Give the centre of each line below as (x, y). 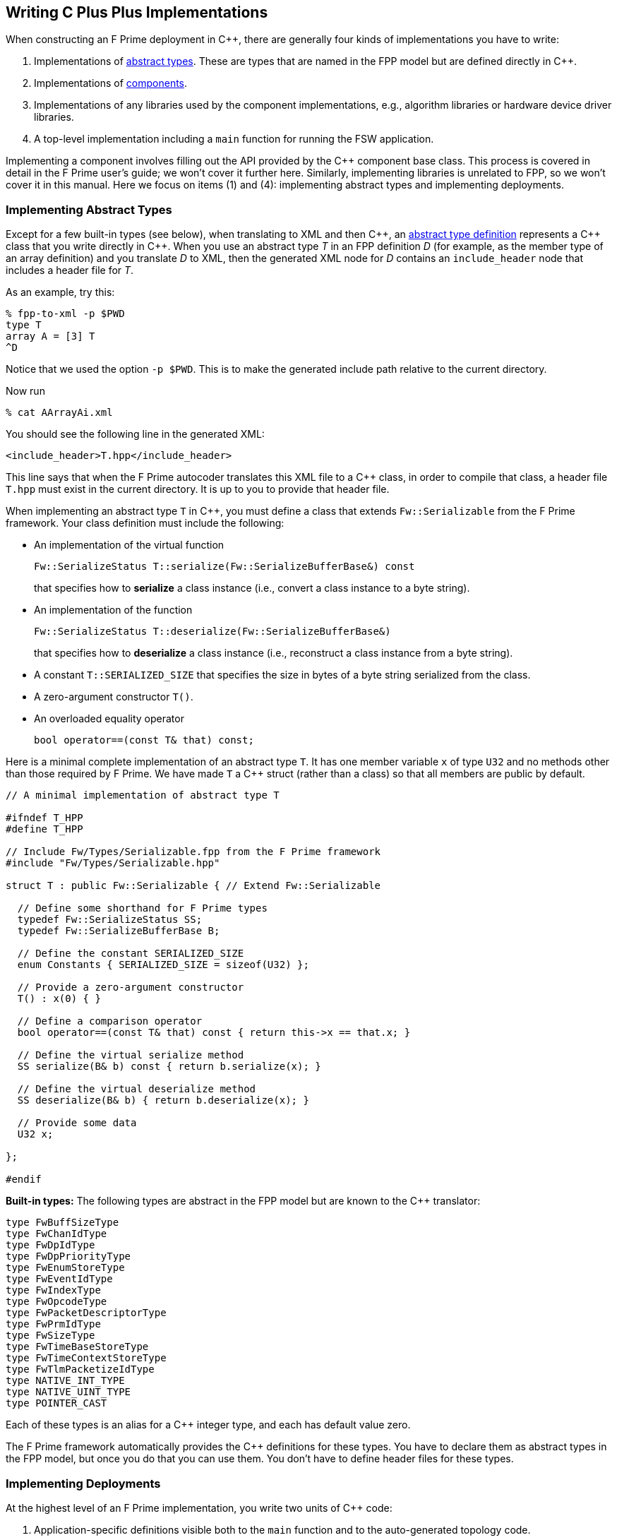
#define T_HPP (44, 829)
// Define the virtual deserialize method (137, 1089)
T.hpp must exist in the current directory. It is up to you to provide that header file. (198, 489)
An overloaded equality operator (109, 719)
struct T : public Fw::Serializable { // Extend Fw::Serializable (193, 886)
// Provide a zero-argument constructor (131, 987)
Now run (25, 391)
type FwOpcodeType (56, 1302)
